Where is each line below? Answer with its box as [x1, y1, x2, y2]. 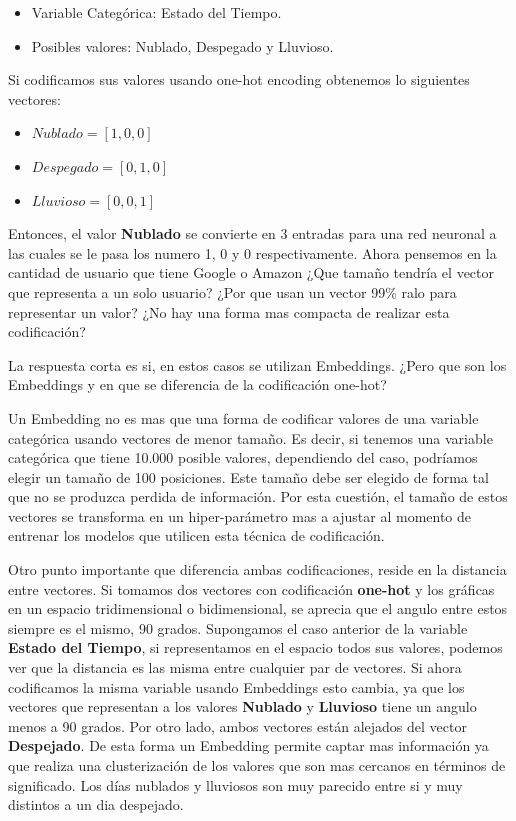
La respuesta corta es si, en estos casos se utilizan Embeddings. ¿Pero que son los [8, 354, 507, 375]
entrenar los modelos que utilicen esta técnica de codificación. [8, 525, 385, 546]
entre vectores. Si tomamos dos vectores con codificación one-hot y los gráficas [8, 578, 495, 599]
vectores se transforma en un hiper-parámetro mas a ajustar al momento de [8, 505, 472, 526]
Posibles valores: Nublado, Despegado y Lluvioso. [31, 35, 334, 56]
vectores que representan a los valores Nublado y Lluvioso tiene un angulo [8, 696, 477, 717]
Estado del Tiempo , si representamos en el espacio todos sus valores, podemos [8, 637, 503, 658]
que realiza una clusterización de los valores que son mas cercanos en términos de [8, 755, 506, 775]
